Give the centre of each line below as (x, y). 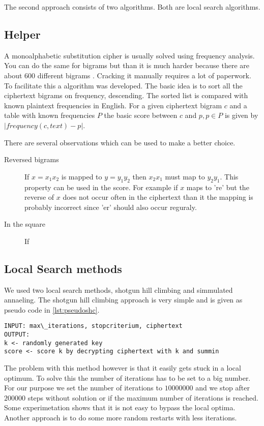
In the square (25, 224)
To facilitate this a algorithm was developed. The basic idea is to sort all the (123, 85)
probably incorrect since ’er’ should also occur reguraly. (111, 207)
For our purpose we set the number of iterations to (83, 388)
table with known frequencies (50, 115)
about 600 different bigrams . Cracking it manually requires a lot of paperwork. (128, 75)
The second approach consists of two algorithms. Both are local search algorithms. (132, 7)
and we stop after (223, 388)
